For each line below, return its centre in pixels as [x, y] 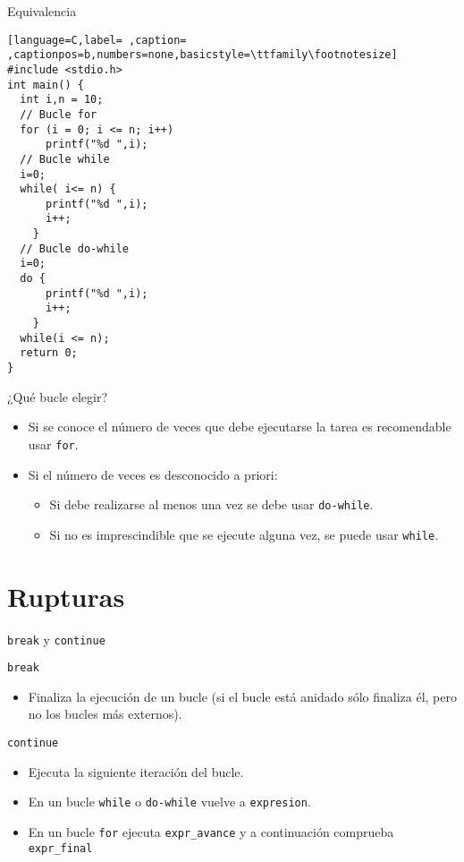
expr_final [60, 848]
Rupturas [66, 596]
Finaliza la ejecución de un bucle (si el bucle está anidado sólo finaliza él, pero [242, 696]
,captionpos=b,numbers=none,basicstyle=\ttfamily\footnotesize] [202, 55]
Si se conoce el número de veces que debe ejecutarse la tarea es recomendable [240, 427]
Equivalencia [42, 11]
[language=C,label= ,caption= [97, 40]
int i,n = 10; [62, 100]
